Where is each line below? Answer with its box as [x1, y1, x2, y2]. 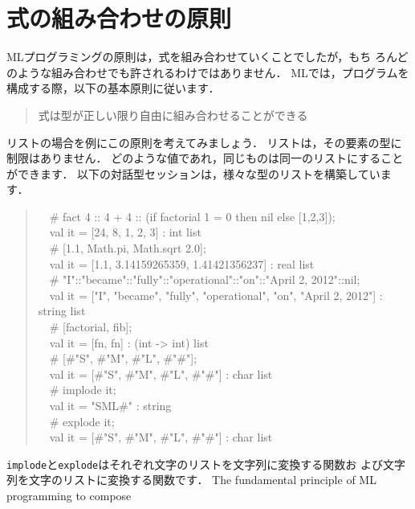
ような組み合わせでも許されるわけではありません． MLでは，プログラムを [17, 64, 409, 80]
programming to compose [6, 487, 132, 504]
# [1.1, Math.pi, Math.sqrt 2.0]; [49, 240, 206, 257]
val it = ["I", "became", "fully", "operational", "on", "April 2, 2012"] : [49, 286, 383, 303]
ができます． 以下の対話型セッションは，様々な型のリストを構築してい [6, 165, 380, 182]
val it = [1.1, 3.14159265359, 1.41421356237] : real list [49, 255, 315, 272]
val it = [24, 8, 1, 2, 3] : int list [49, 224, 201, 240]
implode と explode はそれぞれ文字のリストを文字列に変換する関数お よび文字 [6, 455, 405, 472]
